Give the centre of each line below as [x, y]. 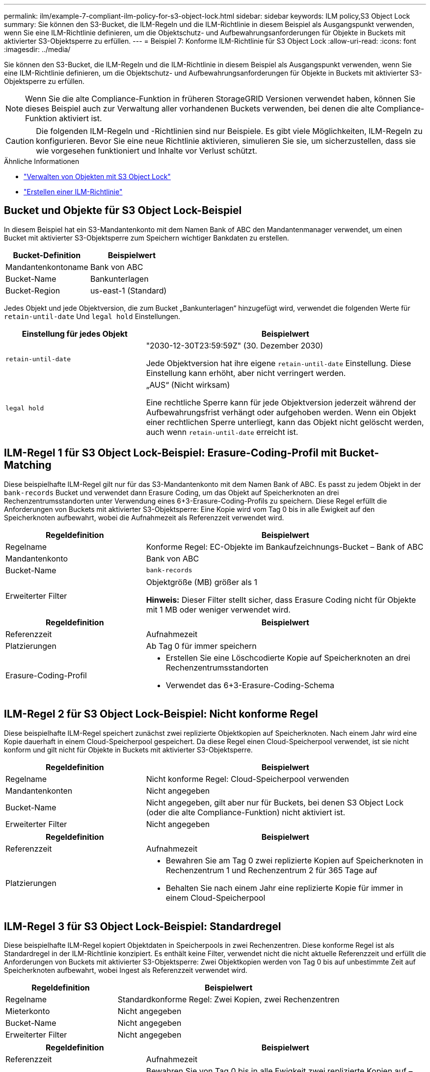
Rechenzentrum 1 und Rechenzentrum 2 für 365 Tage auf [271, 870]
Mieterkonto [28, 1011]
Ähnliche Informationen [42, 161]
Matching [28, 465]
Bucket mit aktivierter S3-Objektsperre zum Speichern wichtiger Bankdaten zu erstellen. [147, 238]
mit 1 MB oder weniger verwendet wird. [218, 609]
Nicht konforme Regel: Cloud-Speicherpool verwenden [247, 779]
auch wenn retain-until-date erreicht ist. [222, 432]
